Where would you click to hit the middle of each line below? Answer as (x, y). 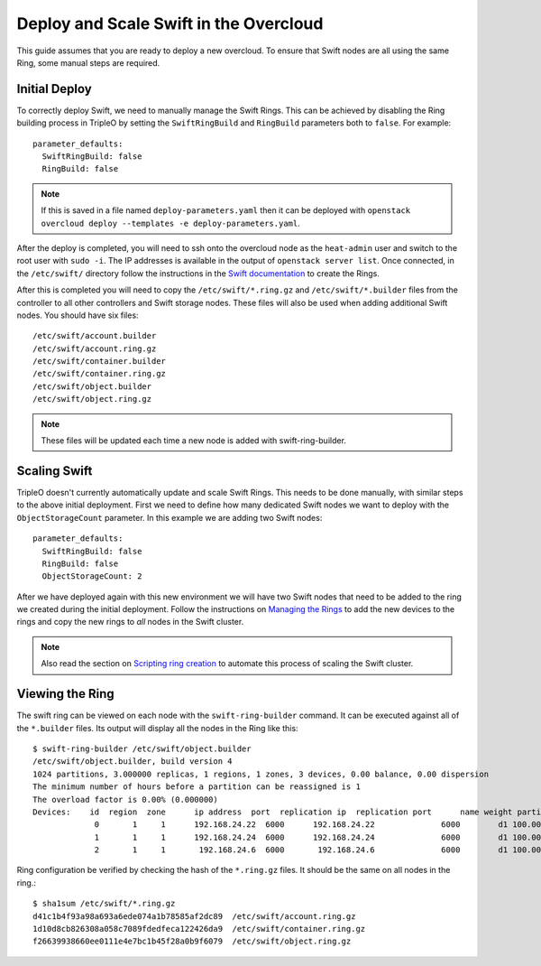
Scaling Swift (55, 471)
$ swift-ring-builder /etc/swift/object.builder (142, 748)
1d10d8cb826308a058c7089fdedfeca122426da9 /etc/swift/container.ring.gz (199, 929)
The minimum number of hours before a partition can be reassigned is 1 (197, 787)
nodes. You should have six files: (78, 315)
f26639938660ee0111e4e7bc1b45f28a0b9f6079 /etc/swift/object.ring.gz (192, 942)
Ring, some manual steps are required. (88, 62)
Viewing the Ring (65, 694)
